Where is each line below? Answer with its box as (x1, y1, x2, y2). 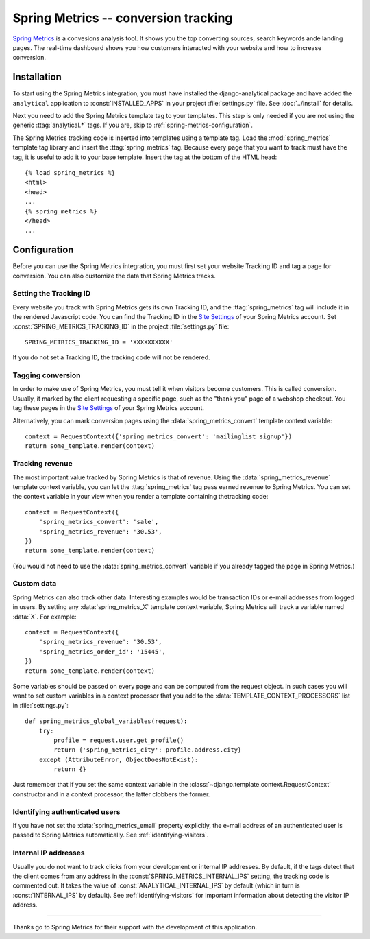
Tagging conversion (12, 370, 82, 380)
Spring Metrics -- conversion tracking (12, 10, 233, 25)
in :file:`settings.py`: (12, 701, 69, 709)
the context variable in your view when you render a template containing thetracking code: (12, 492, 269, 501)
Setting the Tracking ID (12, 289, 91, 298)
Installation (12, 71, 62, 83)
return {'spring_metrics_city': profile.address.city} (53, 746, 242, 754)
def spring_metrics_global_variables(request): (25, 717, 188, 725)
